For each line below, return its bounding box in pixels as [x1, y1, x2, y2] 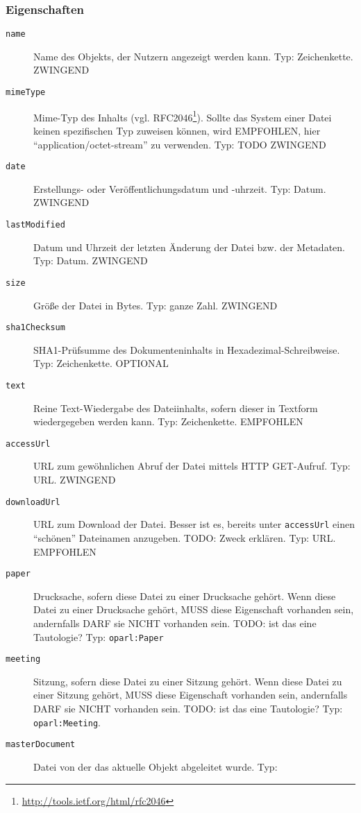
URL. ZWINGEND [33, 472, 116, 487]
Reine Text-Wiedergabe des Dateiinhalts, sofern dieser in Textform [33, 400, 318, 415]
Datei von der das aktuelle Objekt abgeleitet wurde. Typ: [33, 759, 278, 773]
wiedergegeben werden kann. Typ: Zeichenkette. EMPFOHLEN [33, 414, 303, 429]
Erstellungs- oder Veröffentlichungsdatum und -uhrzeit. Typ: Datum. [33, 181, 326, 196]
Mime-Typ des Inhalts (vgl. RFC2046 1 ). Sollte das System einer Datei [33, 108, 332, 124]
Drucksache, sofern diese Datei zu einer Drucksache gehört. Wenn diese [33, 588, 336, 603]
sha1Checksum [6, 323, 65, 333]
